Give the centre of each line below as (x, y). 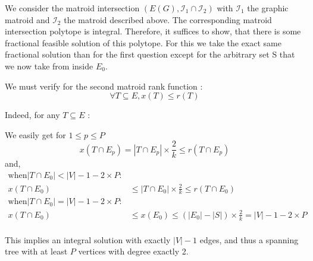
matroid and (27, 19)
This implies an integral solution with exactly (88, 239)
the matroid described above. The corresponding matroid (168, 19)
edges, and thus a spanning (249, 239)
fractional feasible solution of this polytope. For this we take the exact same (143, 42)
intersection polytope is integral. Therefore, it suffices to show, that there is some (153, 31)
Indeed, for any (32, 115)
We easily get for (35, 134)
